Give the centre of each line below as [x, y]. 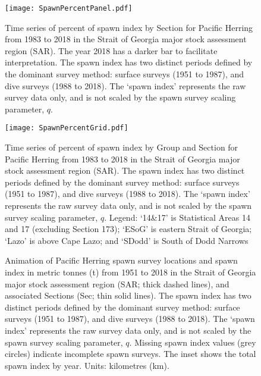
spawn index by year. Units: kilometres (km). [87, 365]
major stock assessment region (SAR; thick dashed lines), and [117, 283]
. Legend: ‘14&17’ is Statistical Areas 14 [177, 217]
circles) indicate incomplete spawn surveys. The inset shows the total [130, 354]
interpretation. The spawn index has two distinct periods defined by [129, 62]
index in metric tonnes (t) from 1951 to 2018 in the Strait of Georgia [130, 272]
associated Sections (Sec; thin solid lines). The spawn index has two [128, 295]
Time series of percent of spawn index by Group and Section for [122, 147]
